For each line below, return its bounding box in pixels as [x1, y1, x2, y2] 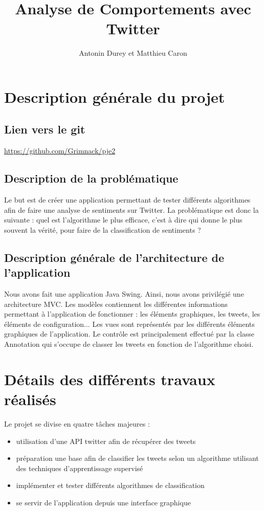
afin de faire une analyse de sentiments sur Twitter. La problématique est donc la [4, 204, 259, 215]
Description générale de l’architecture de [4, 249, 225, 265]
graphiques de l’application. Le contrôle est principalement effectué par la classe [4, 328, 255, 339]
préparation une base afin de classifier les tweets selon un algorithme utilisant [16, 453, 259, 463]
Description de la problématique [4, 170, 179, 186]
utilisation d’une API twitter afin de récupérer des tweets [16, 435, 196, 446]
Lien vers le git [4, 121, 85, 137]
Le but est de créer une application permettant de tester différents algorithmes [4, 194, 251, 205]
